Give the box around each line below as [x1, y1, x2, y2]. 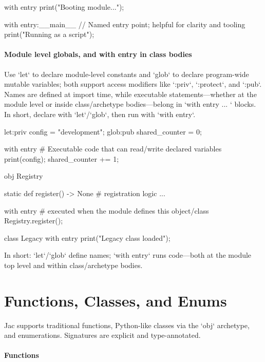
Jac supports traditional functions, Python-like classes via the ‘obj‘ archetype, [4, 319, 250, 330]
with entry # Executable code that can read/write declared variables [4, 143, 222, 154]
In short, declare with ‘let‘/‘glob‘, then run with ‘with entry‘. [4, 108, 196, 119]
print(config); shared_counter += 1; [4, 153, 119, 164]
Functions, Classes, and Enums [4, 290, 227, 311]
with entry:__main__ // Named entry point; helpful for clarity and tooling [4, 18, 245, 29]
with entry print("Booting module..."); [4, 2, 124, 12]
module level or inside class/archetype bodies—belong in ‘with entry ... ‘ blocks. [4, 99, 256, 109]
